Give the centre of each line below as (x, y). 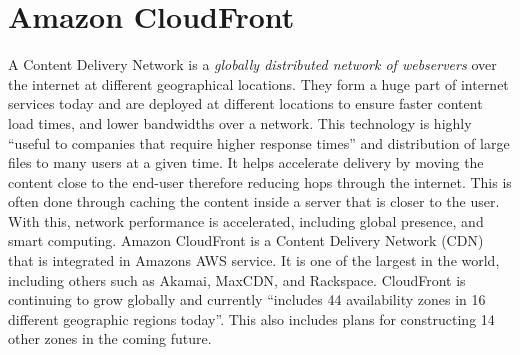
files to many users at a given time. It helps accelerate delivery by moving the (246, 162)
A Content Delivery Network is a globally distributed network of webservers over (252, 64)
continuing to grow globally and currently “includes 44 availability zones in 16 (247, 299)
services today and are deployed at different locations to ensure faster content (245, 103)
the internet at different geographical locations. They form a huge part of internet (258, 83)
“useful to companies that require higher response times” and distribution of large (259, 142)
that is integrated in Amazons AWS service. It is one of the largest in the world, (254, 260)
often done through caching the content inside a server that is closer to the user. (254, 201)
